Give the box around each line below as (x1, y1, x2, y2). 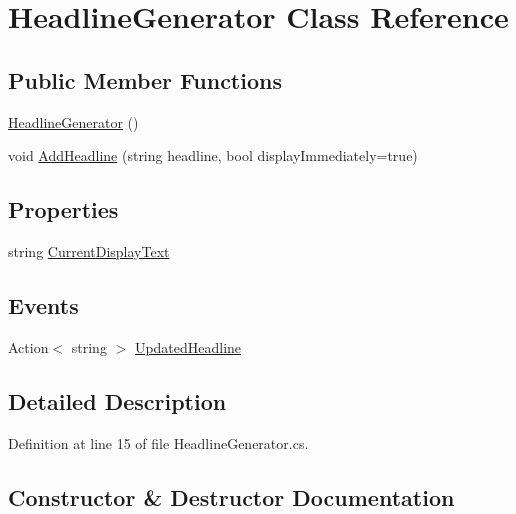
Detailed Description (8, 385, 227, 416)
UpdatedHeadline (134, 336, 242, 357)
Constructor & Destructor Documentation (8, 481, 455, 512)
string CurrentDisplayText (8, 240, 170, 261)
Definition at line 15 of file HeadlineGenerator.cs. (8, 432, 309, 453)
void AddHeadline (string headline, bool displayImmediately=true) (8, 145, 418, 166)
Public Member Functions (8, 64, 282, 95)
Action (8, 336, 49, 357)
